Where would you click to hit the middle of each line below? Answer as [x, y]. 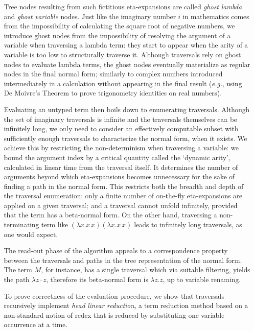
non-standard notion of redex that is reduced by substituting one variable [114, 315]
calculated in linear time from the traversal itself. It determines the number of [121, 167]
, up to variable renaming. [202, 279]
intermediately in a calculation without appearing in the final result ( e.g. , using [123, 83]
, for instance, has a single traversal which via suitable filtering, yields [146, 270]
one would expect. [31, 234]
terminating [22, 225]
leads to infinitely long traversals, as [188, 225]
